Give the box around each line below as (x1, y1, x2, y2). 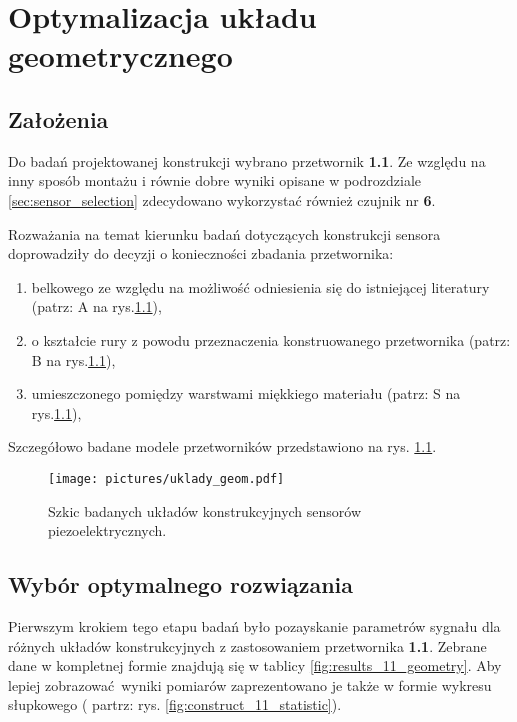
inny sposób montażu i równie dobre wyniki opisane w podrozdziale (8, 170, 421, 191)
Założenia (8, 103, 109, 134)
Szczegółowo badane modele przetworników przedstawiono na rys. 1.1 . (8, 436, 437, 457)
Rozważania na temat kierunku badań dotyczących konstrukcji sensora (8, 223, 441, 244)
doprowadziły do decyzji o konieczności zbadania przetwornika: (8, 243, 394, 264)
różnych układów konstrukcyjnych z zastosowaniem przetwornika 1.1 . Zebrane (8, 635, 487, 656)
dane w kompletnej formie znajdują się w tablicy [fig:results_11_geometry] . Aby (8, 655, 502, 676)
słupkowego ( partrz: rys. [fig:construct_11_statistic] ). (8, 694, 342, 715)
